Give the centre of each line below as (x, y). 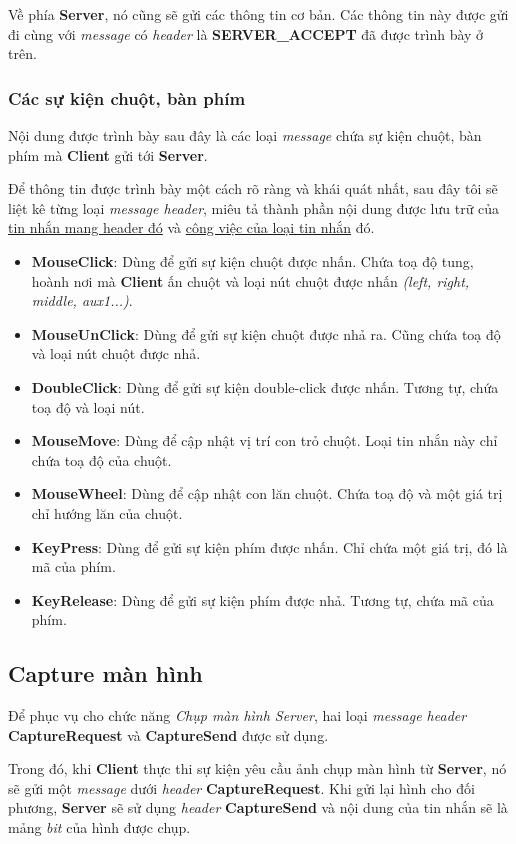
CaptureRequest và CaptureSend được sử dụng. (168, 734)
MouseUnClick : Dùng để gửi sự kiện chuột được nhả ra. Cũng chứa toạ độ (266, 333)
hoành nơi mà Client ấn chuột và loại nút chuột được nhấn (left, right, (250, 280)
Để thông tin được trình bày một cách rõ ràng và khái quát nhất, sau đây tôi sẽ (253, 188)
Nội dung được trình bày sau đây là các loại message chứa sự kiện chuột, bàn (245, 135)
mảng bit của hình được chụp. (99, 827)
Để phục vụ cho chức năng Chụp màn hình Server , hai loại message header (237, 715)
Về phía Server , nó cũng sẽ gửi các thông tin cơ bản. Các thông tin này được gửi (258, 14)
